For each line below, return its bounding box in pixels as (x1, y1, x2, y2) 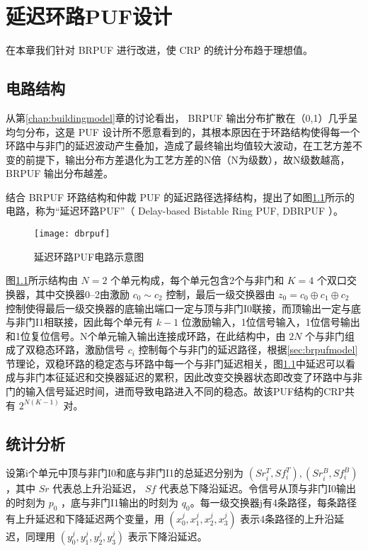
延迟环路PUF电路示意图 (34, 249, 144, 263)
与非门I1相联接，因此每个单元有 (6, 314, 154, 329)
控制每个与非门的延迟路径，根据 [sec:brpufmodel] (138, 342, 358, 357)
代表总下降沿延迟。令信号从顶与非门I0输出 (159, 481, 357, 496)
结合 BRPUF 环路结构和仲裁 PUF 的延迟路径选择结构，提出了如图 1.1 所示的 (6, 189, 355, 204)
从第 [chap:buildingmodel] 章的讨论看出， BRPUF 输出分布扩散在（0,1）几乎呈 (6, 110, 358, 125)
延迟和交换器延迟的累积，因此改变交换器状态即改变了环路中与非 (64, 370, 362, 385)
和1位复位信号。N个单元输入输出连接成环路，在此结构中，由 (6, 328, 286, 343)
